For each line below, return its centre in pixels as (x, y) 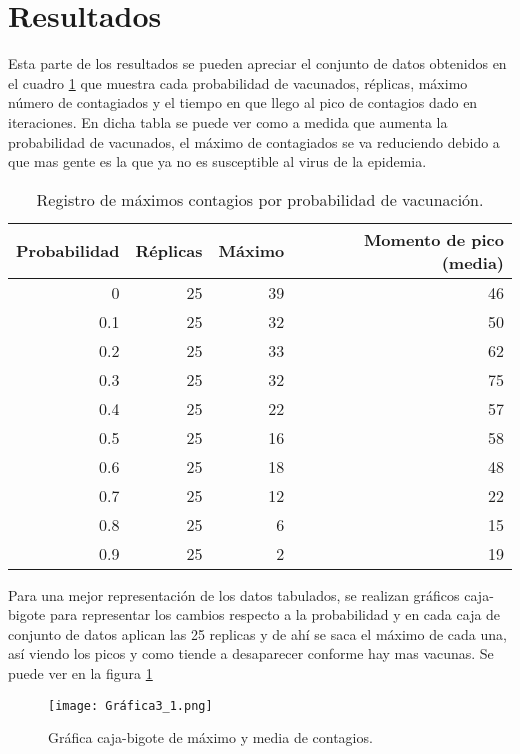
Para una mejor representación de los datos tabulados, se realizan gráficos (234, 594)
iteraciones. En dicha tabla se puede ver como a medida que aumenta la (228, 121)
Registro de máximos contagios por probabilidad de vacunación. (260, 199)
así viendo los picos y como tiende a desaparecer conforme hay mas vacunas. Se (251, 653)
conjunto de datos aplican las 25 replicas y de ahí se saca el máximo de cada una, (257, 633)
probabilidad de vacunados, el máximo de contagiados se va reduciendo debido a (254, 141)
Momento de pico (433, 239)
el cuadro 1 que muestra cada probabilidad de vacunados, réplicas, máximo (238, 82)
